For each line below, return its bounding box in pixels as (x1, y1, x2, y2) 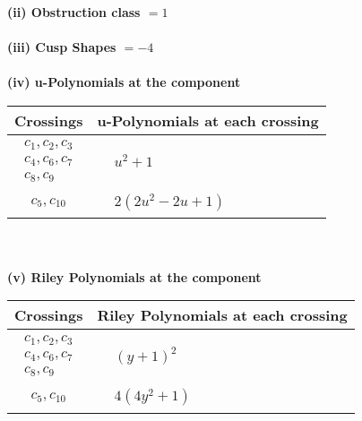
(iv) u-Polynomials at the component (7, 73, 241, 91)
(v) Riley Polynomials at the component (7, 267, 262, 286)
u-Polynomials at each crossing (97, 109, 319, 131)
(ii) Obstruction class (7, 3, 141, 21)
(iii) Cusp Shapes (7, 38, 116, 56)
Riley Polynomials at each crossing (97, 305, 348, 326)
